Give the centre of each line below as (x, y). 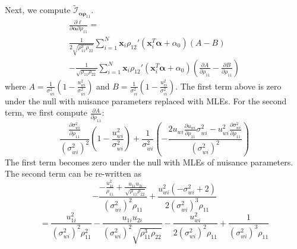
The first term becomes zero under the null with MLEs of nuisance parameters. (149, 162)
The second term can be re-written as (73, 173)
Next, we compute (38, 10)
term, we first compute (46, 112)
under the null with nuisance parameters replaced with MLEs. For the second (146, 100)
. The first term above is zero (228, 86)
